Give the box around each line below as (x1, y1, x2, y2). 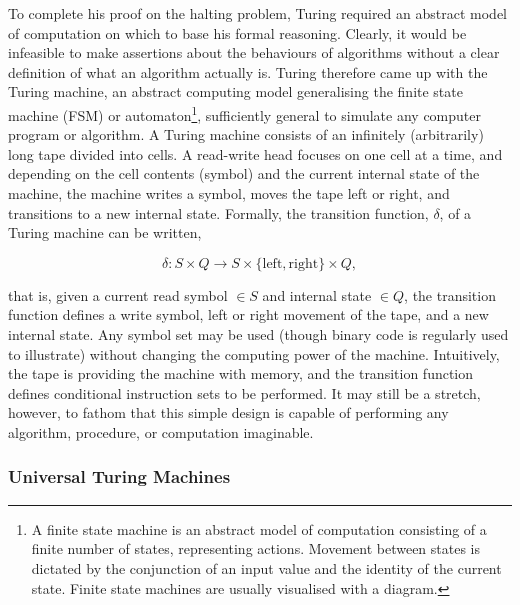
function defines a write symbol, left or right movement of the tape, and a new (8, 304, 489, 325)
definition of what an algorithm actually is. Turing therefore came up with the (8, 61, 488, 82)
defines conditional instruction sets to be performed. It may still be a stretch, (8, 382, 481, 403)
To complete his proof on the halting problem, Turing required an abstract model (8, 3, 507, 23)
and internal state (262, 284, 372, 305)
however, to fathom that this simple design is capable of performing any (8, 402, 449, 423)
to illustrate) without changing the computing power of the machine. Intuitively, (8, 343, 500, 364)
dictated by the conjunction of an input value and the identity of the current (31, 557, 502, 578)
